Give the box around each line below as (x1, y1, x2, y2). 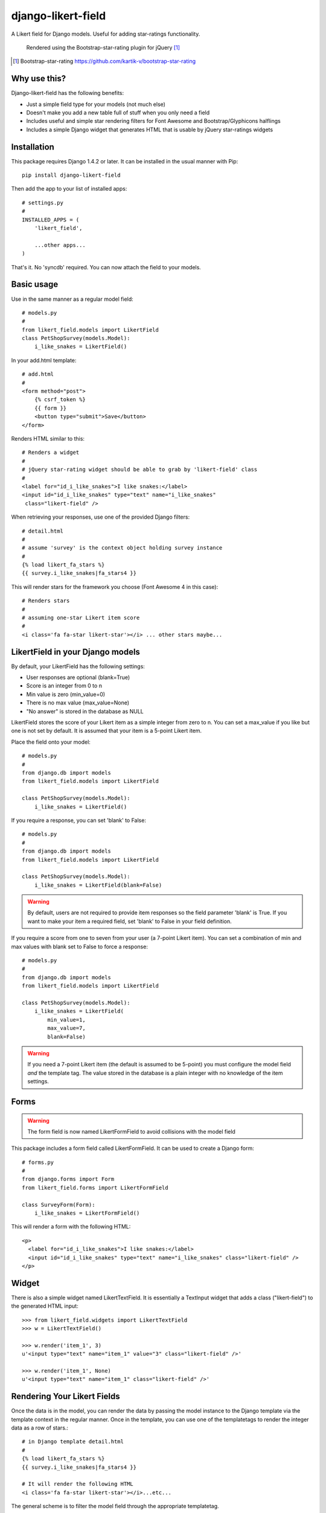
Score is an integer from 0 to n (26, 682, 103, 689)
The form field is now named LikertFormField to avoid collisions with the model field (27, 1127, 235, 1135)
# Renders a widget (22, 449, 80, 456)
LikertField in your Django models (11, 646, 140, 657)
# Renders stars (22, 597, 70, 605)
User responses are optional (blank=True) (26, 674, 130, 681)
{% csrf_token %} (34, 396, 86, 403)
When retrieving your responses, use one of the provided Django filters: (11, 513, 190, 520)
